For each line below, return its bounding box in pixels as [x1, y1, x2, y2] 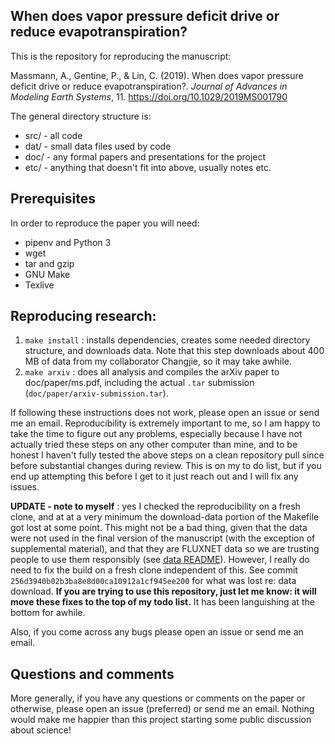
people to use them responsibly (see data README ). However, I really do [10, 554, 310, 566]
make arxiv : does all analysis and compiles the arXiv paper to [24, 366, 280, 378]
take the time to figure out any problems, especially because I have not [10, 428, 303, 440]
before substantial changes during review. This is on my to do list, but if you [10, 460, 322, 472]
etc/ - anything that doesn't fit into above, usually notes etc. [24, 161, 272, 173]
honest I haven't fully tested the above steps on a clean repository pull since [10, 449, 325, 461]
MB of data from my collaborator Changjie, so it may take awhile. [24, 355, 292, 368]
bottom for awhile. [10, 607, 86, 619]
